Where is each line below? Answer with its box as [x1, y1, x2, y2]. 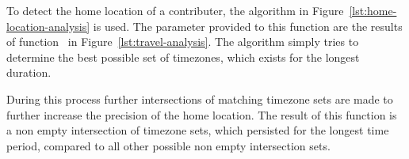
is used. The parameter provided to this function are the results [93, 17, 403, 34]
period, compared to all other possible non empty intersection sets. [6, 137, 331, 153]
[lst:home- [349, 2, 397, 18]
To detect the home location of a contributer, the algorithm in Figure [6, 2, 344, 18]
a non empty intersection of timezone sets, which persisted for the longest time [6, 122, 389, 138]
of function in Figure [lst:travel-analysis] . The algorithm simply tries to [6, 33, 359, 50]
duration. [6, 64, 52, 81]
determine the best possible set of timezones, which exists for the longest [6, 48, 360, 65]
